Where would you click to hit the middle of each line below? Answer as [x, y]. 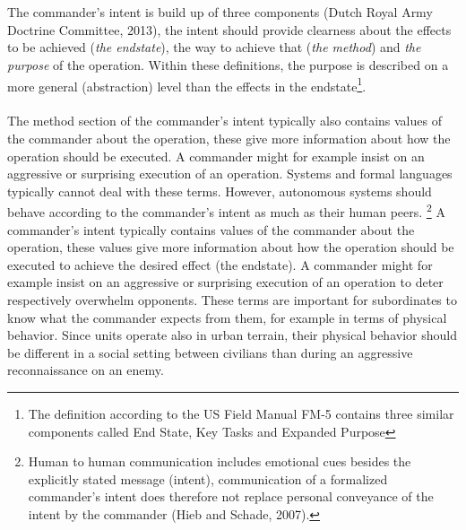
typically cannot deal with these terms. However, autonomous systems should [220, 191]
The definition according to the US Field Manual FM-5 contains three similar [241, 413]
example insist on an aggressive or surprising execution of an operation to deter [225, 282]
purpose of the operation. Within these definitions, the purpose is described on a [228, 64]
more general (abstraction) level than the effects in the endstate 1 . [187, 84]
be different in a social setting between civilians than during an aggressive [210, 352]
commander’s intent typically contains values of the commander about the [211, 229]
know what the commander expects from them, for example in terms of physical [227, 317]
